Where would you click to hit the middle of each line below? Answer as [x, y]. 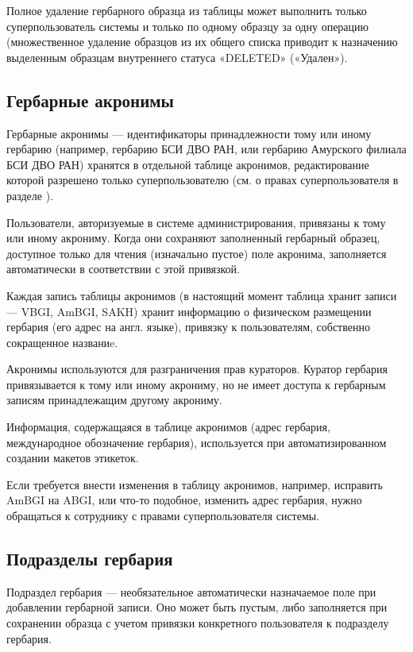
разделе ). [30, 195]
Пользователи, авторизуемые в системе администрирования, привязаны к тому [196, 222]
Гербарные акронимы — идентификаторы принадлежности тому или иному [189, 133]
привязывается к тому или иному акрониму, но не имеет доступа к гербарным [196, 384]
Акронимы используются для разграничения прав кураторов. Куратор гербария [197, 369]
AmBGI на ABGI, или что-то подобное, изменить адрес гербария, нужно [184, 500]
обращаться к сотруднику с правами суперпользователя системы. [163, 516]
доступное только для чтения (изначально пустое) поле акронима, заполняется [197, 253]
